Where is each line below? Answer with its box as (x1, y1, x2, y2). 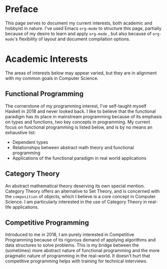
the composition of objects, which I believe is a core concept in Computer (5, 193, 156, 199)
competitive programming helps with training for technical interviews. (5, 258, 148, 264)
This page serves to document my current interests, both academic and (5, 20, 153, 26)
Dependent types (12, 139, 48, 145)
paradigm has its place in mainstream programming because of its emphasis (5, 113, 162, 119)
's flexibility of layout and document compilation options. (14, 36, 131, 42)
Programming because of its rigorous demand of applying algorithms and (5, 237, 156, 243)
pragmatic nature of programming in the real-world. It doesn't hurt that (5, 253, 151, 259)
